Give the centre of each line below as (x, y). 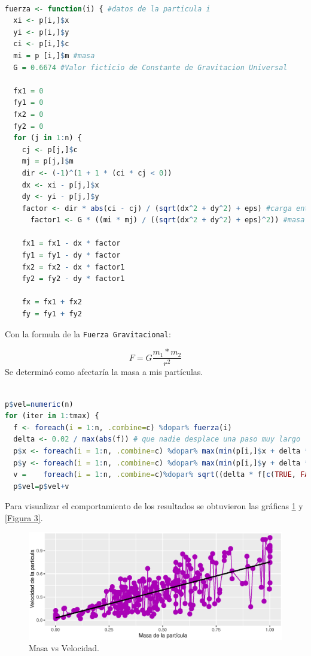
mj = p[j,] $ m (48, 161)
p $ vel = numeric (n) (39, 404)
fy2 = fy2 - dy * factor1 (73, 279)
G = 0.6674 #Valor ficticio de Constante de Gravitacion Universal (150, 67)
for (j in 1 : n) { (48, 138)
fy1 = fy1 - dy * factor (71, 256)
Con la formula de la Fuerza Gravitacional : (88, 333)
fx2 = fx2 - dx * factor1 (73, 267)
